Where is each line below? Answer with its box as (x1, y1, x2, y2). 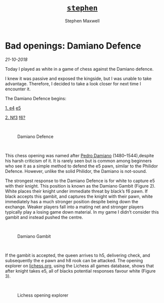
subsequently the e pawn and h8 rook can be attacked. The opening (5, 257, 143, 263)
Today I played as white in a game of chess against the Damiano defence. (5, 66, 154, 72)
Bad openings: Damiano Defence (5, 40, 141, 51)
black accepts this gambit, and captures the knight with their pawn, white (5, 193, 153, 199)
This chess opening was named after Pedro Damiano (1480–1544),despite (5, 152, 154, 158)
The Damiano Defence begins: (5, 95, 67, 101)
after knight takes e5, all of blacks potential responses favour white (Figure (5, 268, 156, 274)
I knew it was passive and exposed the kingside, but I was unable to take (5, 75, 152, 82)
